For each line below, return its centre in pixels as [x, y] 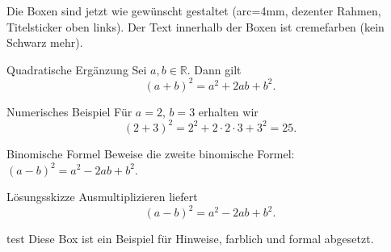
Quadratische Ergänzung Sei [77, 69]
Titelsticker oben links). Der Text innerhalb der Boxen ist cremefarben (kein [195, 26]
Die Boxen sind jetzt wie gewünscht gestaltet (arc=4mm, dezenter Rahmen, [194, 10]
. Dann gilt [214, 69]
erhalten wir [228, 111]
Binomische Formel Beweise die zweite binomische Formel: [151, 153]
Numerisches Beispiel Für [69, 111]
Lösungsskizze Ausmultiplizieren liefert [102, 197]
